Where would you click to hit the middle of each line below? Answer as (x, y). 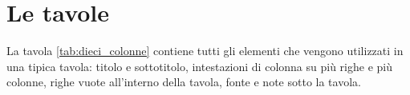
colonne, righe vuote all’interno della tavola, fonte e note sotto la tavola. (184, 82)
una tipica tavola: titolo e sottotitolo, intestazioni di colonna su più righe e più (199, 66)
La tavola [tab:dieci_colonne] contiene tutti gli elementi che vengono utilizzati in (205, 51)
